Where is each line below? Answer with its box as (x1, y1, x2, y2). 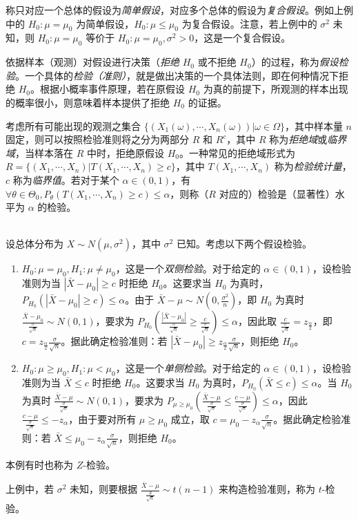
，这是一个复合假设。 (194, 30, 291, 45)
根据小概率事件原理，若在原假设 (39, 82, 185, 96)
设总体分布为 (6, 236, 63, 251)
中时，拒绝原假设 (86, 145, 164, 160)
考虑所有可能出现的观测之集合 (6, 118, 141, 133)
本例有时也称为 (6, 457, 73, 471)
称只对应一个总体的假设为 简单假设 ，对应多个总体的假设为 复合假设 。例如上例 (6, 3, 353, 17)
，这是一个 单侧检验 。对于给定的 (115, 361, 261, 375)
